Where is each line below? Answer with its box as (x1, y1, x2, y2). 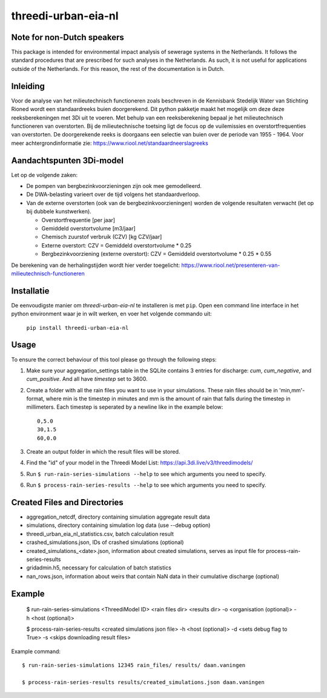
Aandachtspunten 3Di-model (11, 155, 124, 166)
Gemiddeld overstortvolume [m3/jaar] (41, 224, 136, 232)
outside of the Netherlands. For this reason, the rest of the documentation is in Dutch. (11, 65, 225, 72)
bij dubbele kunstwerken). (26, 208, 92, 215)
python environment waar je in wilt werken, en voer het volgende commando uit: (11, 310, 212, 318)
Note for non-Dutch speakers (11, 32, 124, 42)
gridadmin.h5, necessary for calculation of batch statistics (26, 564, 172, 571)
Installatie (11, 286, 50, 296)
